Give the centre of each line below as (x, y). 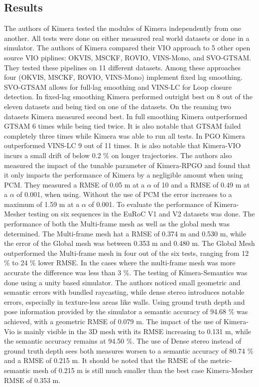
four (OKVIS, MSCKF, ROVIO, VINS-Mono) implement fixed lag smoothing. (123, 77)
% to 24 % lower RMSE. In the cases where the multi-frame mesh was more (120, 263)
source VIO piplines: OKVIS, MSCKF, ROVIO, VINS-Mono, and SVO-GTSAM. (128, 57)
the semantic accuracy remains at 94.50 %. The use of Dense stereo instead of (123, 341)
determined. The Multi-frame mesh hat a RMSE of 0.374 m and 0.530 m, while (125, 233)
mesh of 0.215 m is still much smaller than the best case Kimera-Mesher (143, 370)
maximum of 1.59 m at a (42, 204)
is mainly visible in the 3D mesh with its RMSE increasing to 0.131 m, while (134, 331)
